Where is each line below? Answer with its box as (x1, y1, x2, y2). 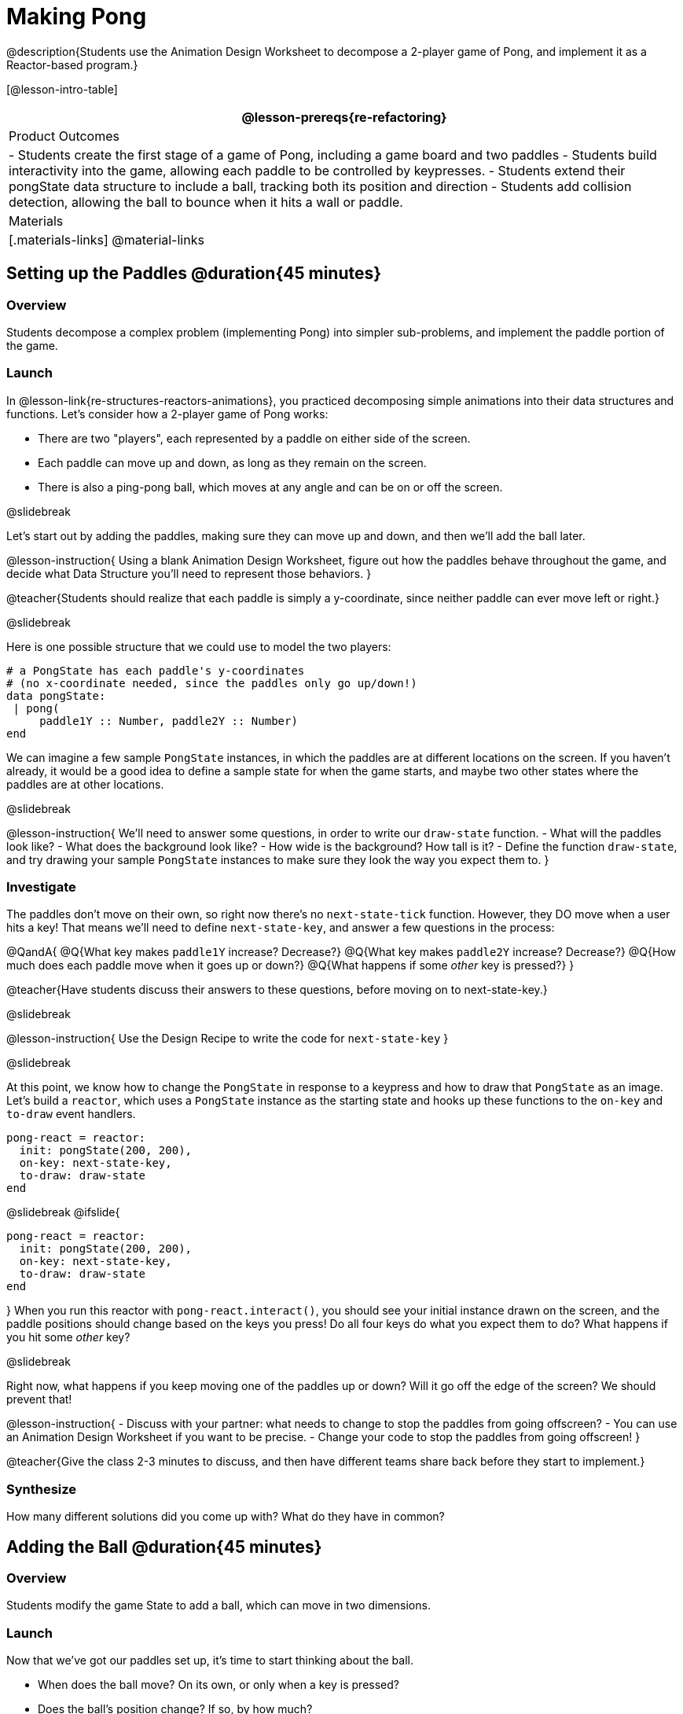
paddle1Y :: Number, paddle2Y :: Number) (39, 714, 298, 727)
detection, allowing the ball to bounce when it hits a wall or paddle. (9, 193, 403, 210)
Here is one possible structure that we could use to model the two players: (6, 639, 391, 653)
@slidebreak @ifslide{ (6, 1205, 120, 1219)
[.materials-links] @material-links (9, 231, 204, 248)
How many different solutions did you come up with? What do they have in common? (6, 1510, 445, 1524)
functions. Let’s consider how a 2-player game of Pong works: (6, 406, 329, 421)
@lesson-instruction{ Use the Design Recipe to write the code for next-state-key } (6, 1032, 449, 1046)
